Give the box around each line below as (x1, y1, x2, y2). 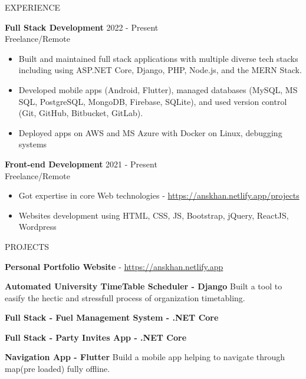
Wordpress (18, 220, 57, 233)
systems (18, 138, 47, 150)
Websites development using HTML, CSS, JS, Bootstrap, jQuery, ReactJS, (18, 209, 289, 221)
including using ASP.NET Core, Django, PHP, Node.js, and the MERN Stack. (18, 64, 302, 76)
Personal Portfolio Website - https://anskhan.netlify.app (5, 260, 223, 272)
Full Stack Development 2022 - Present (5, 21, 159, 33)
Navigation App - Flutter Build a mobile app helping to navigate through (5, 351, 285, 363)
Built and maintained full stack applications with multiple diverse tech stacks (18, 52, 298, 64)
